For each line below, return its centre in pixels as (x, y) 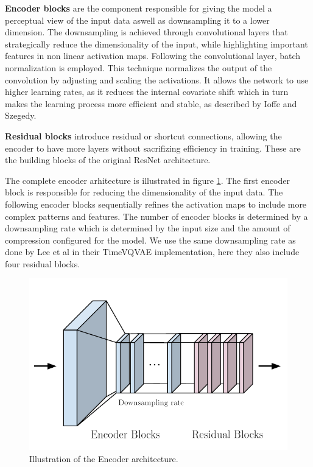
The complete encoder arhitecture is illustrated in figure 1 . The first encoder (147, 180)
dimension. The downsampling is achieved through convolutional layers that (146, 32)
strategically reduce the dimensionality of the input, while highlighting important (156, 44)
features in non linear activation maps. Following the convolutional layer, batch (153, 56)
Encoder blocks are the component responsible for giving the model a (139, 8)
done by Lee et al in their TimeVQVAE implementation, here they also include (152, 252)
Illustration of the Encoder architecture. (104, 458)
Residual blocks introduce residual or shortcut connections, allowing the (143, 135)
